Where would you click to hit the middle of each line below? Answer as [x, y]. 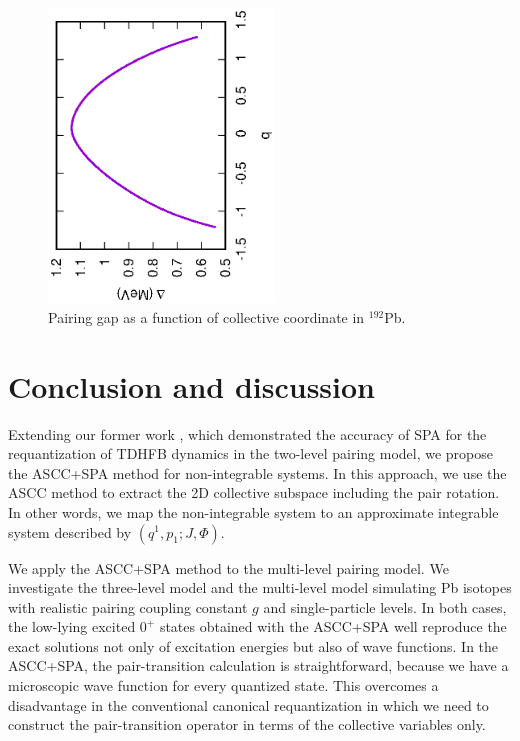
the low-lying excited [72, 626]
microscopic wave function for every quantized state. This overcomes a [223, 685]
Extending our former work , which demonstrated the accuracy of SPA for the [247, 433]
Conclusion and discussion [191, 385]
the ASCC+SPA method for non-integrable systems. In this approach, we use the [257, 472]
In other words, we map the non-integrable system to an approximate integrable [253, 511]
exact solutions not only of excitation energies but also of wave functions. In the [253, 645]
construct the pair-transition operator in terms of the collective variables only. [247, 724]
